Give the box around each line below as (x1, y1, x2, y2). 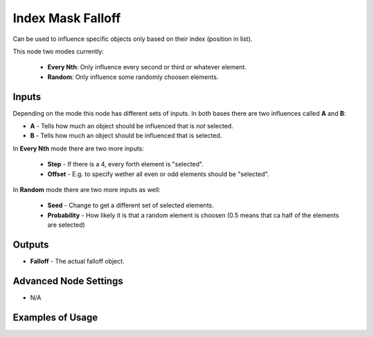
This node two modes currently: (12, 47, 104, 55)
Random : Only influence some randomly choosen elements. (47, 73, 219, 81)
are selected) (47, 221, 86, 229)
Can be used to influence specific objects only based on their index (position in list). (12, 35, 253, 43)
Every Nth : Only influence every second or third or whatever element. (47, 63, 247, 71)
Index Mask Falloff (12, 10, 121, 26)
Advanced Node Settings (12, 275, 124, 287)
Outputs (12, 239, 49, 250)
